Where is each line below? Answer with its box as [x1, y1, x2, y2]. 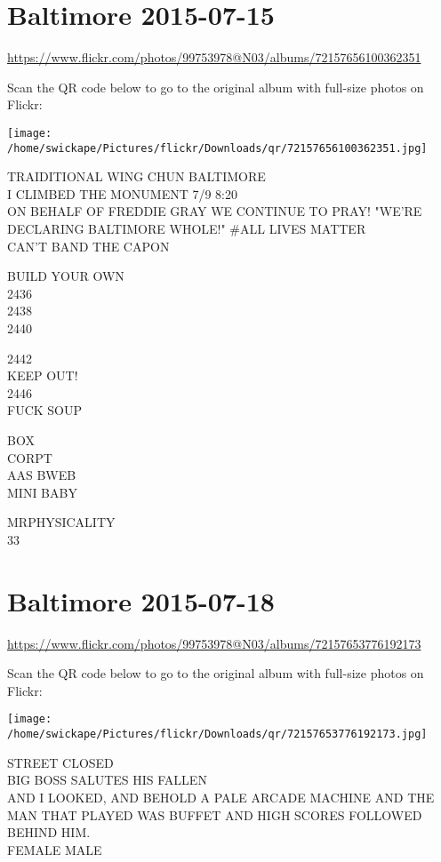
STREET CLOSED [7, 753, 114, 771]
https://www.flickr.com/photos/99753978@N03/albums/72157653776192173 [7, 634, 421, 652]
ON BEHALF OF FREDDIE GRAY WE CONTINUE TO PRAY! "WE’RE [7, 202, 422, 220]
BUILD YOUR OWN [7, 267, 124, 285]
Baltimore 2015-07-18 [7, 582, 275, 619]
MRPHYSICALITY [7, 513, 116, 531]
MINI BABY [7, 483, 77, 501]
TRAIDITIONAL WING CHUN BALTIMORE [7, 167, 266, 186]
